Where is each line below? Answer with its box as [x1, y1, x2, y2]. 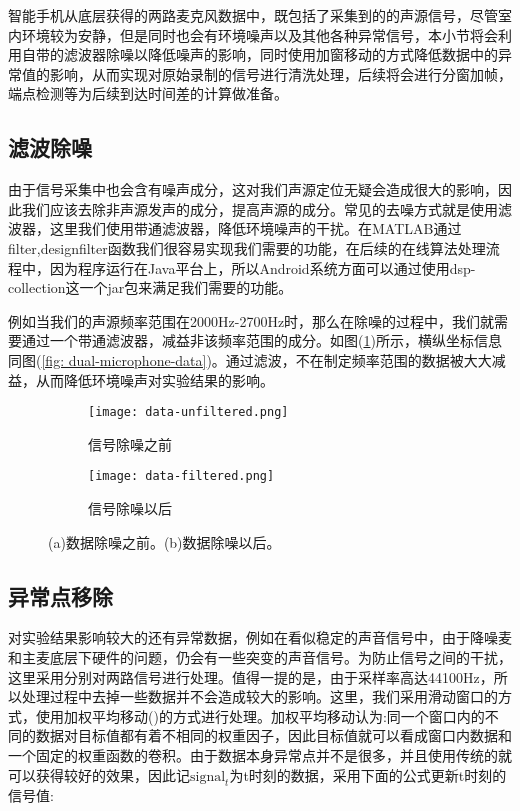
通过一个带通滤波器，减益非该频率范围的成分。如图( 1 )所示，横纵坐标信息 [21, 330, 502, 351]
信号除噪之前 [88, 433, 172, 454]
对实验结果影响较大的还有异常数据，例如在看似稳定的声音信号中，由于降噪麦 [8, 627, 512, 648]
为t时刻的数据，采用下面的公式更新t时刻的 [229, 764, 507, 785]
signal [190, 769, 226, 784]
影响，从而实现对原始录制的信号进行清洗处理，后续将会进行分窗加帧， [49, 63, 512, 84]
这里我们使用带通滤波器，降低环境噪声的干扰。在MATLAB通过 [49, 218, 462, 239]
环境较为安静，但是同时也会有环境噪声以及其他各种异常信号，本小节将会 [21, 24, 498, 45]
